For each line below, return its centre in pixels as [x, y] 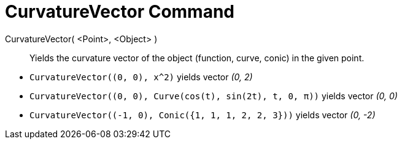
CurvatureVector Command [120, 12]
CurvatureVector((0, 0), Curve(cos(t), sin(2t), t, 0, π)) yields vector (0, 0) [214, 96]
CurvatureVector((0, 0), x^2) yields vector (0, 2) [141, 77]
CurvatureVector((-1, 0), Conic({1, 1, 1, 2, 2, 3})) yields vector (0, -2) [203, 115]
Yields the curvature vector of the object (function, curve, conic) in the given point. [197, 58]
